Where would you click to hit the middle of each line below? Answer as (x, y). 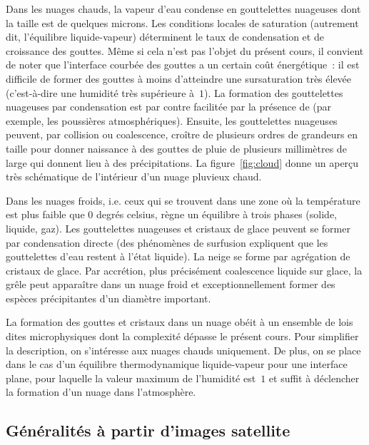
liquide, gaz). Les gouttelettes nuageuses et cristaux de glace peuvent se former (178, 228)
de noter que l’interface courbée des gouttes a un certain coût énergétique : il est (183, 65)
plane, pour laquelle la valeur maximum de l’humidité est (131, 378)
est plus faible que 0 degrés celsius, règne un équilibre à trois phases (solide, (171, 214)
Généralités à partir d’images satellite (148, 430)
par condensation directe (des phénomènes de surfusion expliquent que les (167, 242)
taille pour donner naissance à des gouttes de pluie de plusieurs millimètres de (176, 148)
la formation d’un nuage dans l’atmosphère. (101, 392)
